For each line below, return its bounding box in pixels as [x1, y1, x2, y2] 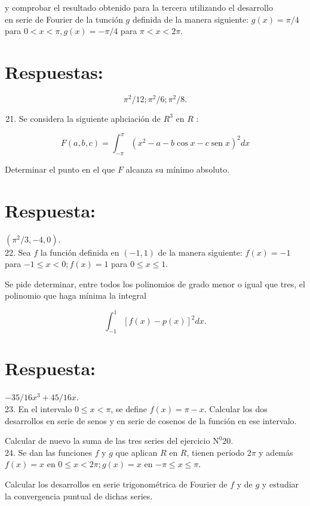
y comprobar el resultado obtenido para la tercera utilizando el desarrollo [5, 1, 273, 13]
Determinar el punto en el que [5, 162, 115, 175]
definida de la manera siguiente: [132, 13, 249, 25]
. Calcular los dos [204, 402, 268, 415]
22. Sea [5, 246, 31, 258]
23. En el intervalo [5, 402, 72, 415]
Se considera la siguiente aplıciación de [19, 112, 161, 124]
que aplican [115, 446, 158, 458]
